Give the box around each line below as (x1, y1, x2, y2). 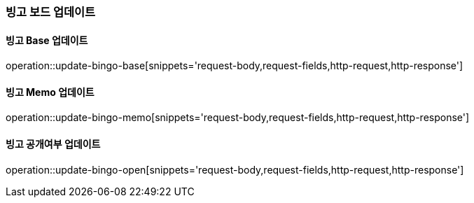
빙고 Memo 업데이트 (6, 85, 95, 98)
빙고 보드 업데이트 (6, 5, 96, 19)
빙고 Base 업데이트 (6, 34, 88, 46)
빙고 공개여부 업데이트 (6, 138, 101, 150)
